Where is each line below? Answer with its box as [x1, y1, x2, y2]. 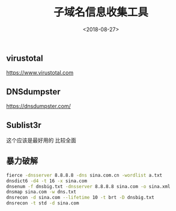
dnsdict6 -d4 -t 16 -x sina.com [6, 178, 87, 184]
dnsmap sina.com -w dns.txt [6, 189, 77, 195]
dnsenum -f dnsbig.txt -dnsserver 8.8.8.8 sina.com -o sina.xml [6, 183, 171, 189]
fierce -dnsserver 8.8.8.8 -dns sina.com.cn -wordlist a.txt [6, 172, 163, 178]
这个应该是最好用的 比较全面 [6, 136, 76, 144]
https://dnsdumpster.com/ [6, 103, 71, 110]
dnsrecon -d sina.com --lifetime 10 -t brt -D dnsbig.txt [6, 195, 154, 201]
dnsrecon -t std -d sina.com [6, 200, 79, 206]
